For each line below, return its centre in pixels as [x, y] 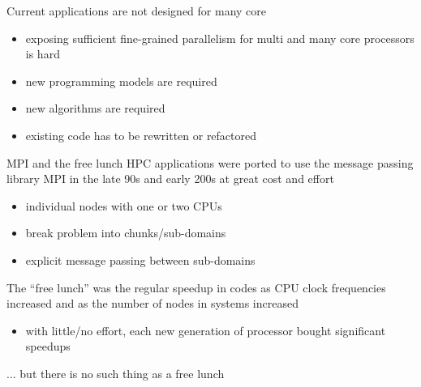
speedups [48, 346]
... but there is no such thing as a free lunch [116, 373]
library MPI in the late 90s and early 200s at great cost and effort [170, 179]
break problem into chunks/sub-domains [126, 233]
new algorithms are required [95, 108]
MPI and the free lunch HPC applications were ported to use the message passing [210, 162]
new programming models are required [121, 81]
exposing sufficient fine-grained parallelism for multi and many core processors [220, 38]
